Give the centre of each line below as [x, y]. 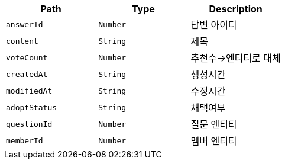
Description [236, 9]
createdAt [27, 74]
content [22, 41]
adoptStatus [32, 107]
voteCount [27, 57]
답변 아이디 [214, 25]
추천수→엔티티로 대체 [236, 58]
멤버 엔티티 [214, 141]
